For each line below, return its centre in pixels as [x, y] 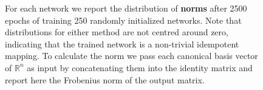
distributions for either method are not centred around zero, [117, 32]
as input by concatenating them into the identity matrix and [140, 67]
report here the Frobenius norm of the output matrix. [105, 79]
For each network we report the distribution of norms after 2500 [126, 8]
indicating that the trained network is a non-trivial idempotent [122, 43]
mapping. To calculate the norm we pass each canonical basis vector [131, 56]
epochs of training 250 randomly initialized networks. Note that [123, 20]
